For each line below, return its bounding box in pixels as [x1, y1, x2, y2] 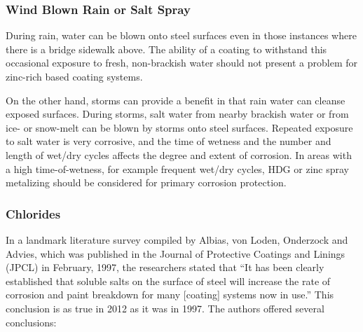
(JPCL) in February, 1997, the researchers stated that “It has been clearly [6, 260, 324, 275]
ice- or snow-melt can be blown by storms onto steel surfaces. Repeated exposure [6, 120, 353, 134]
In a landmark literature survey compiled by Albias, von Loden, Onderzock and [6, 232, 348, 247]
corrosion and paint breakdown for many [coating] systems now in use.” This [6, 287, 334, 302]
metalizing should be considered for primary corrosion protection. [6, 175, 287, 190]
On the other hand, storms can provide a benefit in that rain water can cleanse [6, 92, 345, 107]
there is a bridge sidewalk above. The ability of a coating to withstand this [6, 41, 327, 56]
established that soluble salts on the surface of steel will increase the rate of [6, 273, 331, 288]
